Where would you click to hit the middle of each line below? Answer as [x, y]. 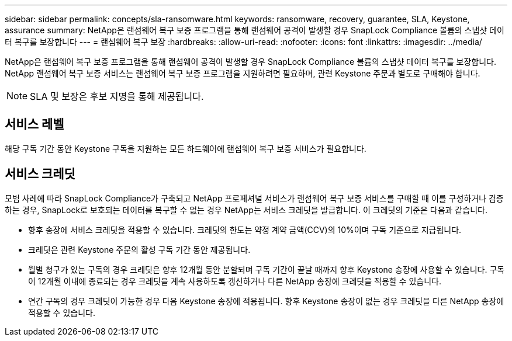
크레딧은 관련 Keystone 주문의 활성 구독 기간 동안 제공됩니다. [139, 249]
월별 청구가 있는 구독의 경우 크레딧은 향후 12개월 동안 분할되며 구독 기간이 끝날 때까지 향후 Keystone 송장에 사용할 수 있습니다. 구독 [267, 269]
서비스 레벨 [34, 124]
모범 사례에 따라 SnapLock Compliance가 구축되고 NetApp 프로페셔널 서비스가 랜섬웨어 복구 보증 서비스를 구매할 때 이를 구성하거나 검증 [254, 198]
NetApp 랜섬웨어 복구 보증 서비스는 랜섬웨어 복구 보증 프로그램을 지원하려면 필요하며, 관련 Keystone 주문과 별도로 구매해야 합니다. [243, 73]
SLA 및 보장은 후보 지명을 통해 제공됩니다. [117, 96]
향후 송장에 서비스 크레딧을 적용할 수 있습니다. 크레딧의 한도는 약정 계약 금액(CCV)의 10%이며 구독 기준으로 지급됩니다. [245, 229]
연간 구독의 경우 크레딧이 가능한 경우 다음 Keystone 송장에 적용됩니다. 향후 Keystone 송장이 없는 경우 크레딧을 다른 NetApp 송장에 [266, 301]
